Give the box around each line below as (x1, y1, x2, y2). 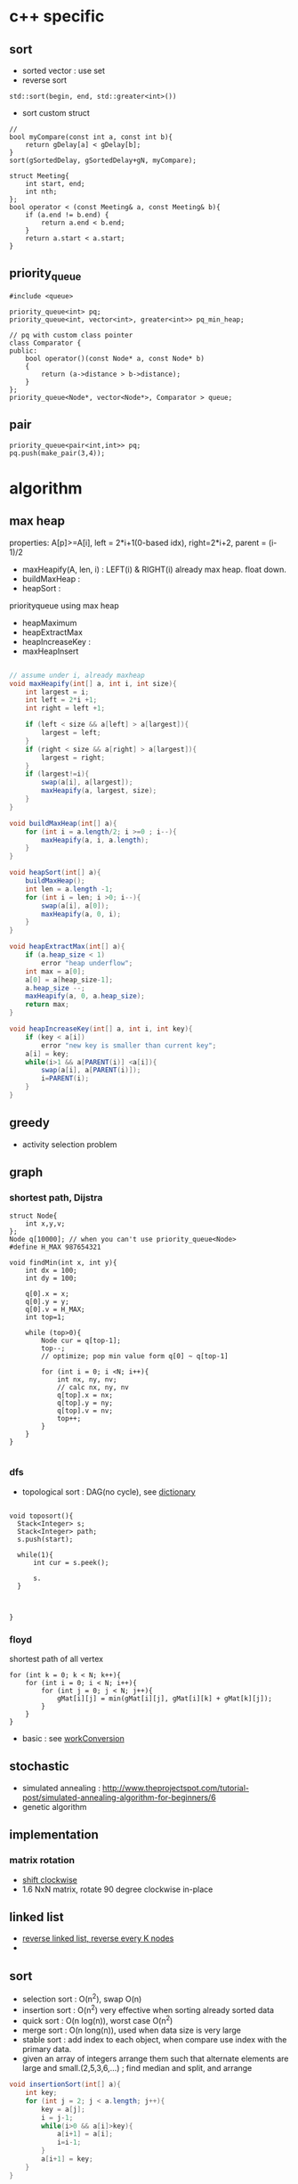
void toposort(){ (9, 1512, 74, 1520)
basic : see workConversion (21, 1733, 125, 1744)
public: (9, 346, 38, 355)
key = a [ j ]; (41, 2105, 86, 2114)
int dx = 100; (25, 1267, 77, 1275)
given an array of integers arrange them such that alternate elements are (21, 2053, 289, 2064)
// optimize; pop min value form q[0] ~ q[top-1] (41, 1352, 229, 1361)
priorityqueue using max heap (9, 599, 119, 611)
